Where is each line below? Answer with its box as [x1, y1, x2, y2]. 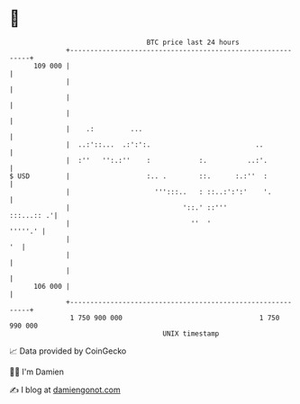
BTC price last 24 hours [146, 38, 241, 47]
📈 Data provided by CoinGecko [9, 346, 127, 356]
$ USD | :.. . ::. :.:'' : [9, 171, 268, 181]
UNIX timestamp [162, 328, 220, 338]
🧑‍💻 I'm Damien [9, 366, 65, 377]
